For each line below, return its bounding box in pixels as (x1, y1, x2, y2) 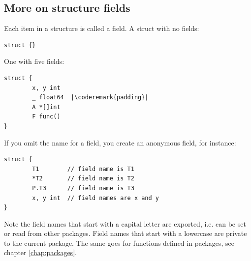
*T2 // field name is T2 (32, 175, 134, 182)
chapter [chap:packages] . (4, 247, 77, 258)
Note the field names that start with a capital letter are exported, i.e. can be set (4, 218, 246, 229)
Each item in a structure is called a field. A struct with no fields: (4, 23, 199, 33)
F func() (32, 113, 61, 120)
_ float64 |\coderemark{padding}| (32, 94, 149, 101)
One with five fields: (4, 56, 64, 66)
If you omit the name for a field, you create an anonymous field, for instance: (4, 137, 236, 147)
